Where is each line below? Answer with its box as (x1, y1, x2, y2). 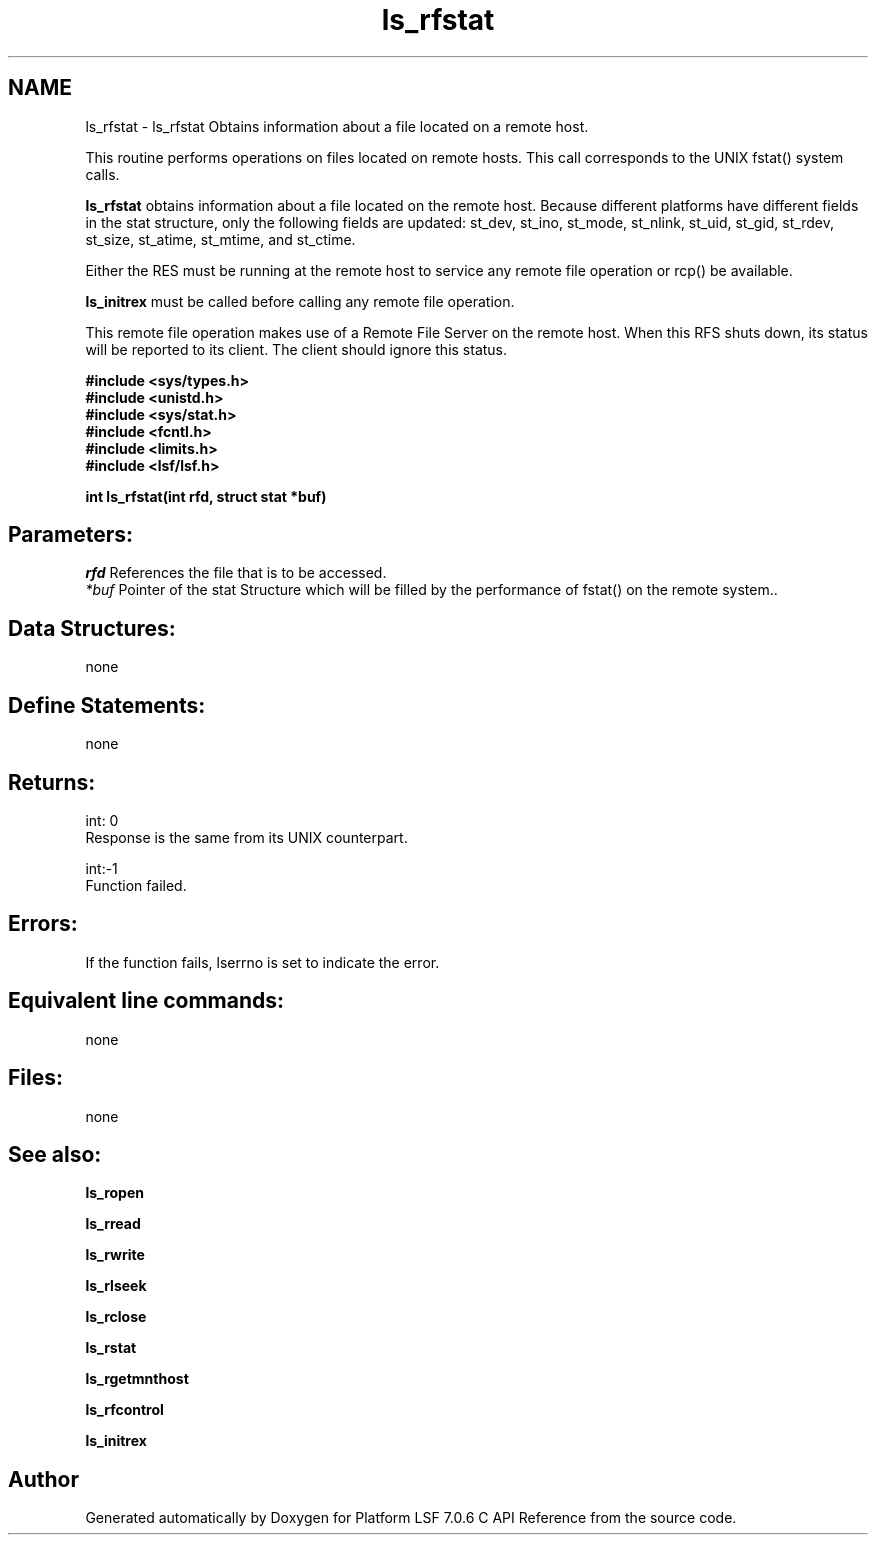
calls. (85, 165, 120, 183)
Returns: (8, 769, 96, 795)
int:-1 (85, 859, 118, 877)
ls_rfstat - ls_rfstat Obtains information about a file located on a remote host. (85, 117, 589, 135)
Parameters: (8, 522, 133, 548)
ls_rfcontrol (85, 1401, 164, 1419)
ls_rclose (85, 1308, 147, 1326)
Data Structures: (8, 615, 176, 641)
